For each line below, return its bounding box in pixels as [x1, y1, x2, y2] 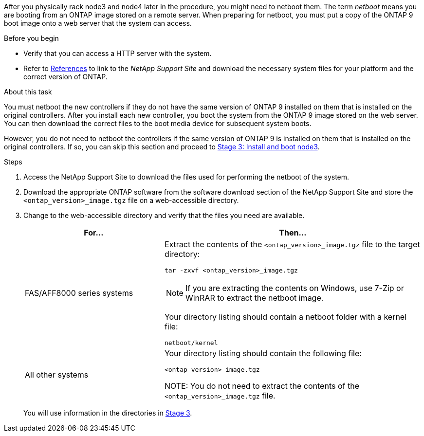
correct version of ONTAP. [23, 73, 108, 81]
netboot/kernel [164, 339, 218, 346]
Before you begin [4, 34, 59, 42]
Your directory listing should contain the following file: [164, 348, 362, 358]
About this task [4, 88, 52, 96]
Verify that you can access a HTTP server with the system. [23, 49, 212, 57]
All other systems [25, 369, 89, 380]
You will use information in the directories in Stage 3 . [23, 409, 192, 417]
